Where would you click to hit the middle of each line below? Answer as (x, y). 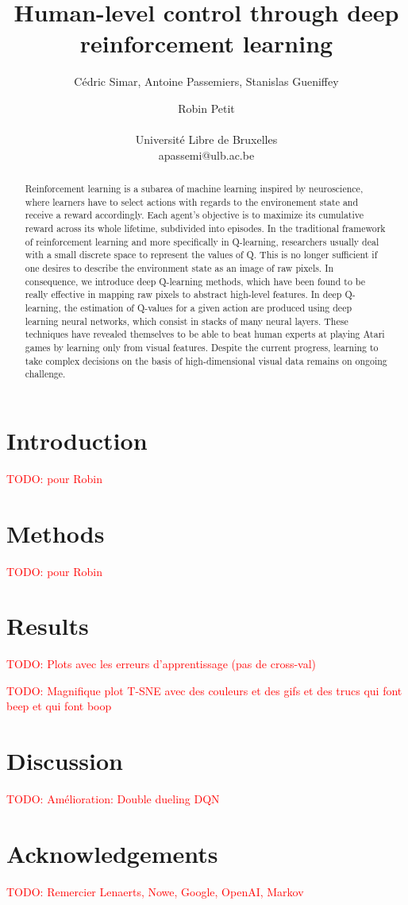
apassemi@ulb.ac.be (206, 155)
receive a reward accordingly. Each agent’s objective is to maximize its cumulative (194, 215)
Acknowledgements (112, 853)
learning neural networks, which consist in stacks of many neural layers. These (187, 321)
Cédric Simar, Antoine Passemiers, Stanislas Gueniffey (206, 81)
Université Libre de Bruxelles (206, 139)
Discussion (65, 761)
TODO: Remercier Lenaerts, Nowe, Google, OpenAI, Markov (155, 891)
